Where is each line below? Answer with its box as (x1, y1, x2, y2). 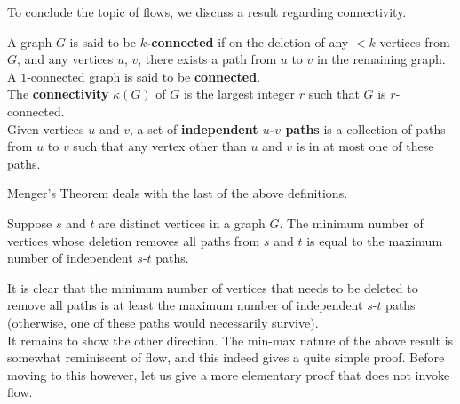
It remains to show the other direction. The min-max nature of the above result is (7, 330, 454, 349)
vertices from (379, 32, 450, 51)
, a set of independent (129, 119, 258, 138)
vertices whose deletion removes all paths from (7, 231, 260, 250)
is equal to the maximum (306, 231, 443, 250)
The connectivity (7, 84, 109, 103)
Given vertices (7, 119, 84, 138)
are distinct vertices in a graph (99, 213, 266, 232)
